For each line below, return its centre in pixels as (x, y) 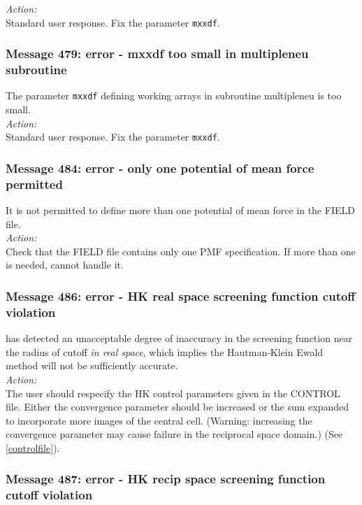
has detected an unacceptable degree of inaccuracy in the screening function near (179, 338)
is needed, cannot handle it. (65, 265)
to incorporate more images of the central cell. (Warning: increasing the (159, 420)
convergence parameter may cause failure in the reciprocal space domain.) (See (174, 434)
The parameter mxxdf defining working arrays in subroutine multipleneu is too (174, 95)
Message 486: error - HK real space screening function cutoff (181, 296)
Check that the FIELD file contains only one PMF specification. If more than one (181, 251)
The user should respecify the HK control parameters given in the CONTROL (173, 393)
